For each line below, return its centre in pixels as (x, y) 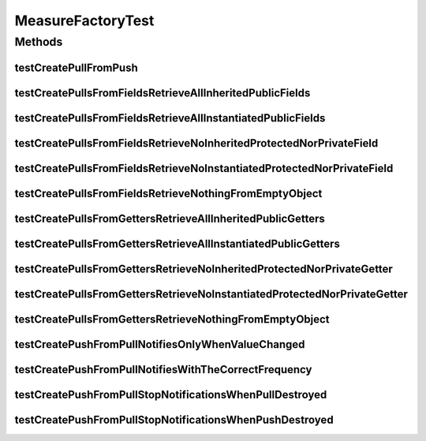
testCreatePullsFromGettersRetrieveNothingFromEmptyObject (172, 319)
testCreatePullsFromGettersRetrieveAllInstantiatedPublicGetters (177, 243)
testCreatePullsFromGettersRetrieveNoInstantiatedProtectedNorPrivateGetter (211, 294)
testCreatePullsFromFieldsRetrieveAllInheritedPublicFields (163, 93)
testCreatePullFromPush (76, 67)
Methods (39, 42)
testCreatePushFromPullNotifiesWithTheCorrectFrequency (163, 370)
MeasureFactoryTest (84, 21)
